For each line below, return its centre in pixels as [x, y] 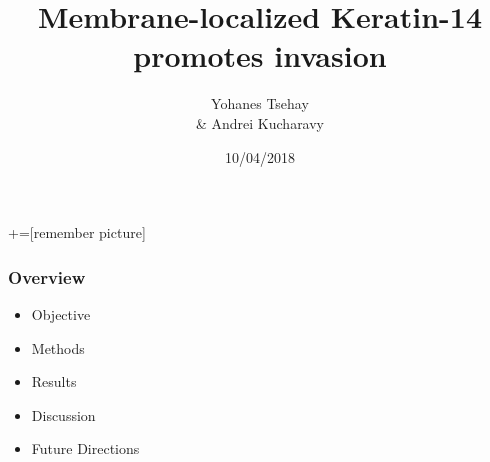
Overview [47, 276]
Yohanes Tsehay [260, 103]
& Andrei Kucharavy [260, 122]
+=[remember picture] [77, 232]
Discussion [63, 414]
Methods [58, 347]
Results [54, 381]
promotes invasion [260, 55]
